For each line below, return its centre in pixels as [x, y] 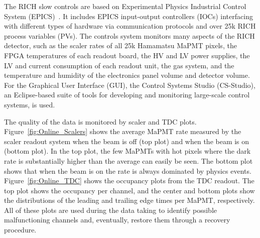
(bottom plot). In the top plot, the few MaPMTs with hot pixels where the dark [127, 151]
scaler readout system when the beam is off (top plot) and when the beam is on [127, 141]
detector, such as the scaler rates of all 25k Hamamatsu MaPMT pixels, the [120, 45]
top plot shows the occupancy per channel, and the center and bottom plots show [129, 190]
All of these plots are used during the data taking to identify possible [110, 210]
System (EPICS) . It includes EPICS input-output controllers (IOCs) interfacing [128, 16]
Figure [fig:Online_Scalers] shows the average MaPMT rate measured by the [123, 131]
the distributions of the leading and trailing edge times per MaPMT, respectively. [129, 200]
